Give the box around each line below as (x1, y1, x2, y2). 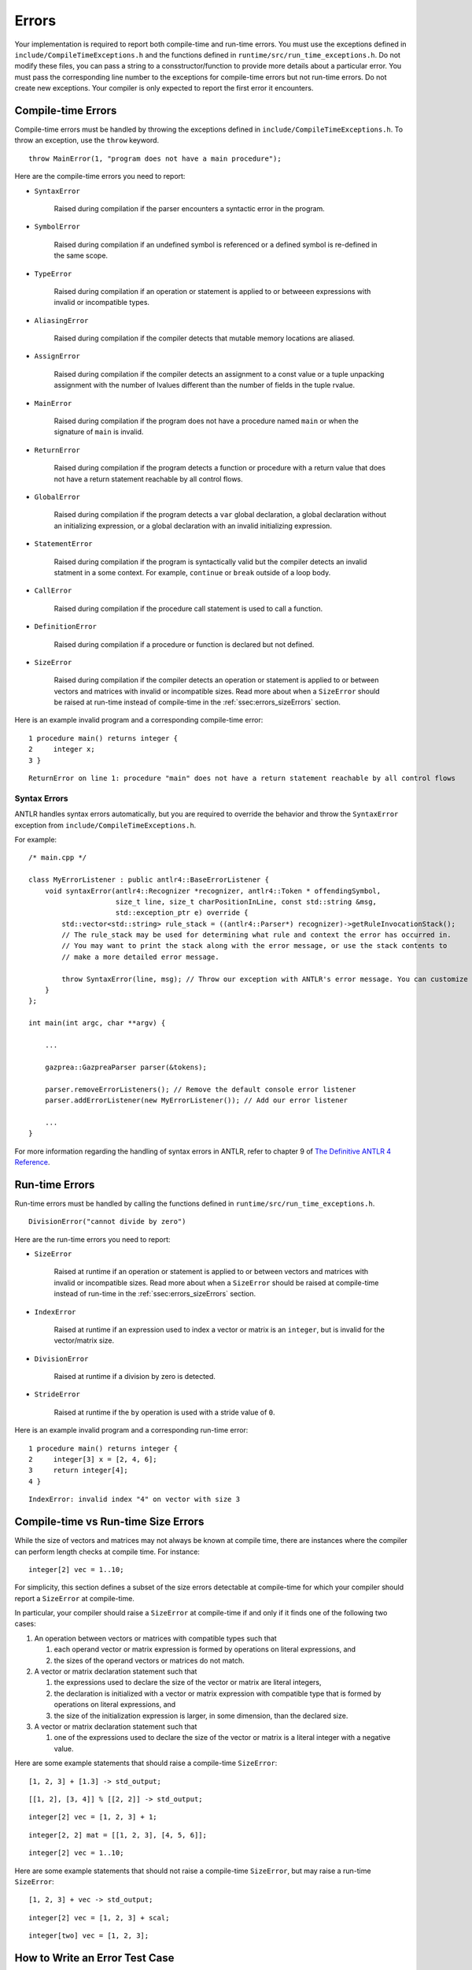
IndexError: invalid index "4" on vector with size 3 (28, 1495, 240, 1504)
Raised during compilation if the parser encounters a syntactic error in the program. (53, 203, 326, 213)
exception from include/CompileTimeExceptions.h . (14, 820, 197, 830)
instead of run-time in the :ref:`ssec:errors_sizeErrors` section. (53, 1289, 256, 1299)
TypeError (34, 269, 72, 278)
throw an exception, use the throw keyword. (14, 136, 160, 145)
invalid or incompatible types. (53, 298, 149, 307)
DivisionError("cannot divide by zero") (28, 1217, 186, 1226)
